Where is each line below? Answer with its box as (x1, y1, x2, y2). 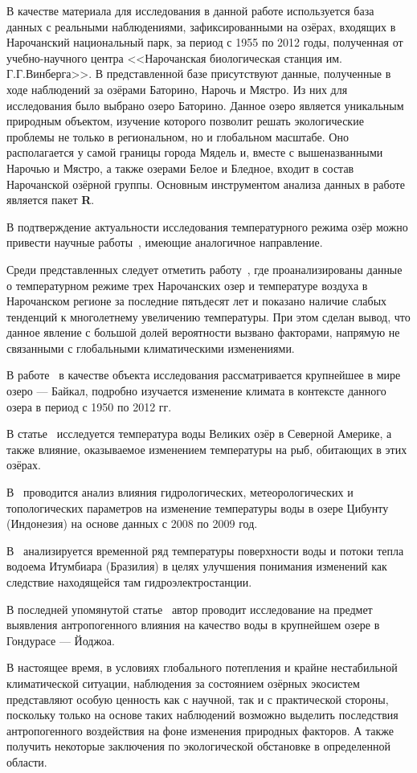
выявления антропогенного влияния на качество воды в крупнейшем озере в (6, 616, 380, 633)
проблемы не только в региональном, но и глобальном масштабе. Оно (6, 128, 349, 145)
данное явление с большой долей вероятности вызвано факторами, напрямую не (6, 324, 400, 341)
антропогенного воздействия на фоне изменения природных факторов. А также (6, 722, 394, 738)
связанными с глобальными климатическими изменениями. (6, 339, 295, 356)
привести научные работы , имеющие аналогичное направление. (6, 234, 323, 251)
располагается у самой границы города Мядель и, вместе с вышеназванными (6, 144, 383, 161)
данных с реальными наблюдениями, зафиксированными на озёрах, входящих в (6, 18, 396, 35)
